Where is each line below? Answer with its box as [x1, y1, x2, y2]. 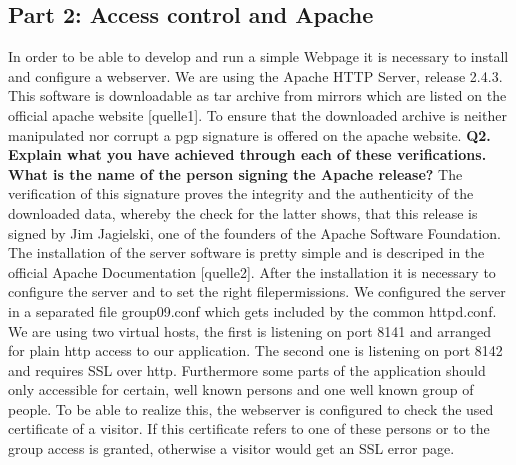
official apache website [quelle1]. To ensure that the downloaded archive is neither [8, 104, 507, 125]
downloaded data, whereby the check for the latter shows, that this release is [8, 202, 478, 223]
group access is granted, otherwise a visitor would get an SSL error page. [8, 438, 455, 459]
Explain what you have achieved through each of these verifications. [8, 144, 487, 165]
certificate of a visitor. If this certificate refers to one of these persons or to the [8, 418, 490, 439]
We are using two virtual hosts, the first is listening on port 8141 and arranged [8, 320, 491, 341]
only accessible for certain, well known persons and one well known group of [8, 379, 474, 400]
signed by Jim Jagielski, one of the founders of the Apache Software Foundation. [8, 222, 501, 243]
